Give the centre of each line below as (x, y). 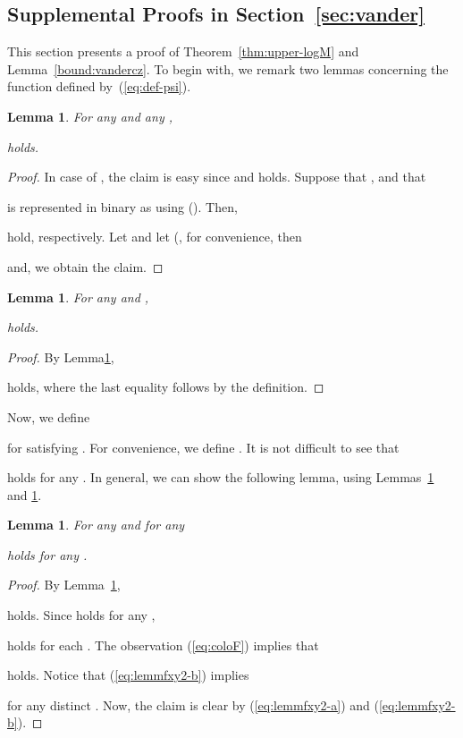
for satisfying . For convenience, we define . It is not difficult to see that (203, 447)
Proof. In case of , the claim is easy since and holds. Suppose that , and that (217, 177)
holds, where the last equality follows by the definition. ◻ (166, 387)
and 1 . (25, 494)
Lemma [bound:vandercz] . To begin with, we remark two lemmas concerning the (228, 68)
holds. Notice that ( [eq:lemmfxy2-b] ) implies (128, 675)
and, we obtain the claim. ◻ (85, 266)
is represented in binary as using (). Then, (122, 206)
